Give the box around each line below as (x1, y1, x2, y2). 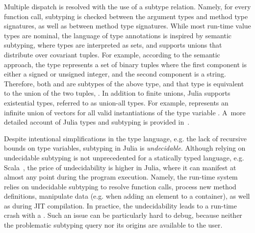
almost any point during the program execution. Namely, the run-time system (4, 172, 238, 182)
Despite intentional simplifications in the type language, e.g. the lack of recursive (4, 133, 247, 143)
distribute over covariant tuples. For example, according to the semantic (4, 49, 220, 59)
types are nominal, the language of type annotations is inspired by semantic (4, 30, 232, 40)
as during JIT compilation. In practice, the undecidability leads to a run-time (4, 200, 237, 210)
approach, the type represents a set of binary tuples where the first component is (4, 59, 247, 69)
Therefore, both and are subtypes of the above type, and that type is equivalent (4, 78, 244, 88)
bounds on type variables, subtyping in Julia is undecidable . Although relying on (4, 143, 246, 153)
